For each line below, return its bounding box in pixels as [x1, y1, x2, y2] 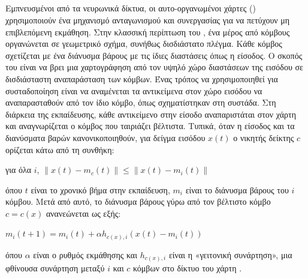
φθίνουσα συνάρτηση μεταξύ [5, 261, 105, 274]
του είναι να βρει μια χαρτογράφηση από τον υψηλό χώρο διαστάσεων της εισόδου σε [5, 61, 303, 73]
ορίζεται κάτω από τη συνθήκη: [5, 143, 114, 156]
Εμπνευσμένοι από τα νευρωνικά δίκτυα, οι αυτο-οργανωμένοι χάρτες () [5, 2, 256, 14]
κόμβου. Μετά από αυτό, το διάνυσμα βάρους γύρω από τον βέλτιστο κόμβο [5, 195, 271, 208]
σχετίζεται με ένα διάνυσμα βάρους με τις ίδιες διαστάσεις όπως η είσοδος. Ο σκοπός [5, 49, 303, 61]
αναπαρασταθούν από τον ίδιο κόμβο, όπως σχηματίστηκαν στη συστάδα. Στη [5, 96, 276, 109]
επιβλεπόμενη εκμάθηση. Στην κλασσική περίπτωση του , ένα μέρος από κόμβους [5, 25, 290, 38]
